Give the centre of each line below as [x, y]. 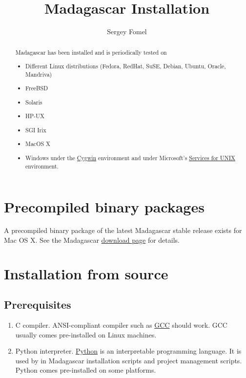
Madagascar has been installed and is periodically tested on [91, 52]
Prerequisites [38, 304]
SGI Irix [36, 130]
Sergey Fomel [127, 31]
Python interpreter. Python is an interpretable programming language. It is [128, 351]
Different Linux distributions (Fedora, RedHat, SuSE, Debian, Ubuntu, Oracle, [126, 66]
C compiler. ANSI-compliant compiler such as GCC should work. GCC [121, 325]
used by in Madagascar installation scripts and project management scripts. [129, 360]
